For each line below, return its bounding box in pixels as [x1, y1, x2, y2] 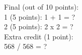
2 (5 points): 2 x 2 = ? [4, 21, 73, 32]
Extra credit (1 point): [4, 31, 73, 41]
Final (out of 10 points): [4, 2, 79, 12]
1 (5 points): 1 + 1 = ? [4, 11, 75, 22]
